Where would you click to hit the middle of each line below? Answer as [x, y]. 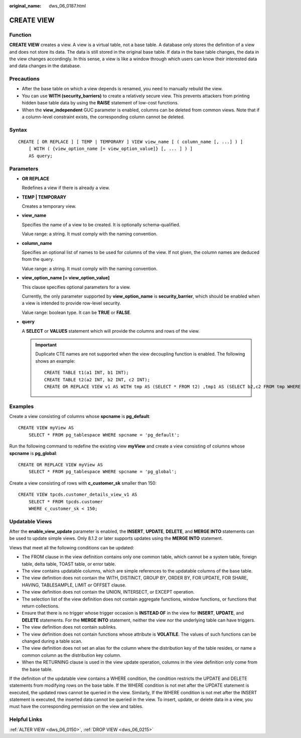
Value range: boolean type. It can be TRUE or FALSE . [77, 312]
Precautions [24, 79]
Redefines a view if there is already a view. [66, 188]
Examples [22, 406]
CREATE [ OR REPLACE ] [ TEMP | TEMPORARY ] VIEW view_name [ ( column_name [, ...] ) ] [131, 141]
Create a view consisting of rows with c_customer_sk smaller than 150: [83, 483]
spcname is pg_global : [33, 453]
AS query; [40, 156]
